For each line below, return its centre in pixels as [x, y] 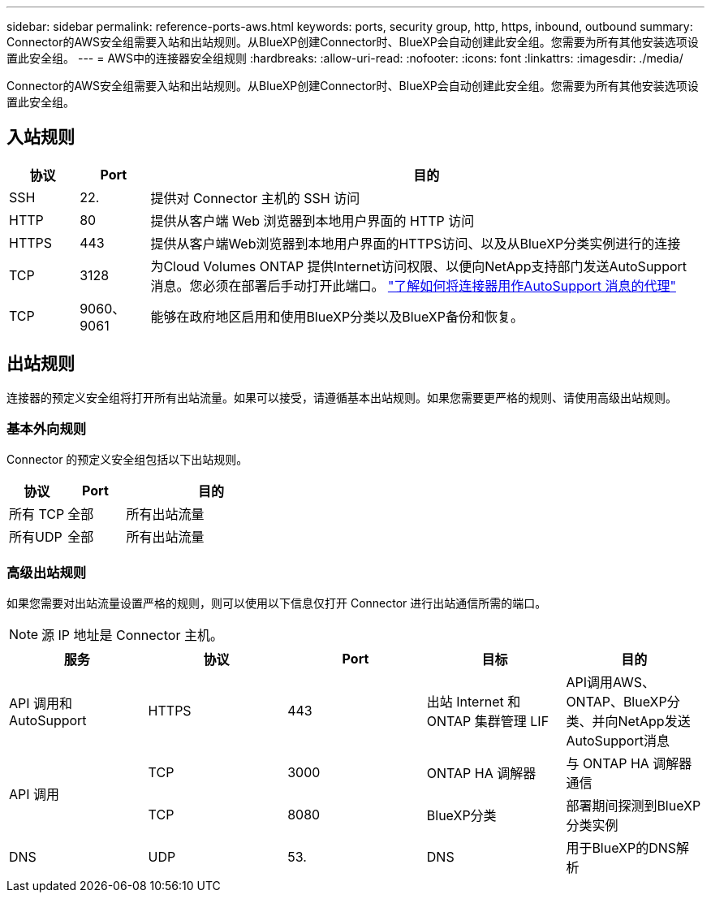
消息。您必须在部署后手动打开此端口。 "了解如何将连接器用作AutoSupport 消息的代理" [413, 285]
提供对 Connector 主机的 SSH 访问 [255, 198]
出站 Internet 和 [474, 702]
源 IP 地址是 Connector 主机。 [132, 635]
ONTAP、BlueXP [616, 702]
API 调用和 [41, 704]
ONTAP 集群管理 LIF [488, 722]
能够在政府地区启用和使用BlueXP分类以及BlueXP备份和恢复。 [337, 316]
